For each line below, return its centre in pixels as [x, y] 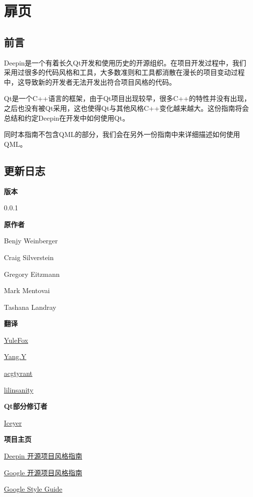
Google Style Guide [33, 489]
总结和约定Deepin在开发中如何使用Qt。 [67, 117]
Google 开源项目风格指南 [43, 472]
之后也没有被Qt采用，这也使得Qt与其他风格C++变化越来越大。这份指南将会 [126, 108]
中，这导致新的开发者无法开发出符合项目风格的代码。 [90, 82]
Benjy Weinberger [31, 241]
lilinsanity [19, 389]
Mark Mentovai [27, 290]
